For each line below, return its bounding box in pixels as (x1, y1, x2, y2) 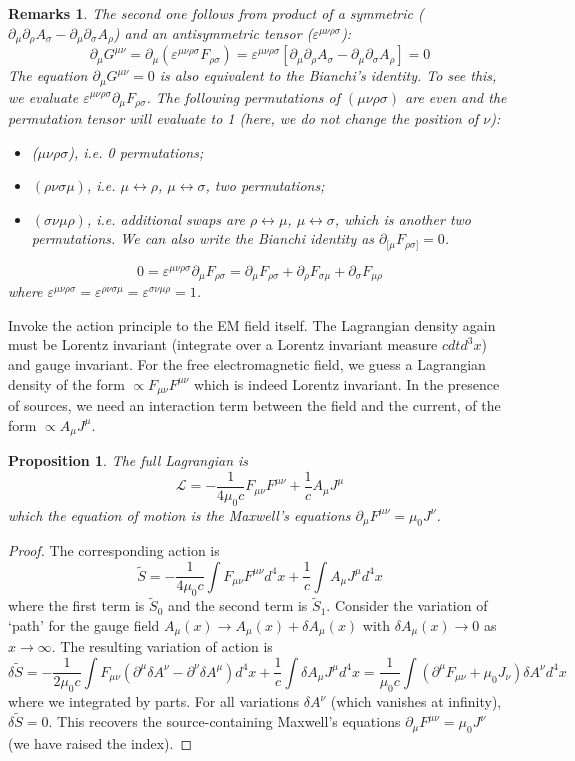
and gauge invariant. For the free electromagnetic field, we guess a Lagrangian (8, 354, 486, 375)
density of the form (8, 373, 125, 394)
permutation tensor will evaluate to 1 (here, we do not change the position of (8, 107, 479, 128)
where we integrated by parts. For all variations (8, 691, 300, 712)
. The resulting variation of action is (51, 636, 273, 657)
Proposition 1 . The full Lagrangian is (8, 450, 249, 471)
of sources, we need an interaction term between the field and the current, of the (8, 395, 501, 416)
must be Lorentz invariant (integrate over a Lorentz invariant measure (8, 334, 438, 355)
